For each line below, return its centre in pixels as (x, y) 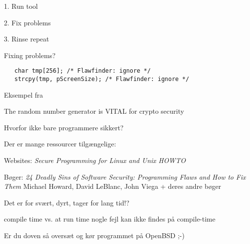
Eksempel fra (24, 94)
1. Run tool (21, 6)
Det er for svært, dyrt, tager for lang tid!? (67, 202)
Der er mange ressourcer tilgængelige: (60, 144)
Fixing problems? (30, 55)
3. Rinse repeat (27, 39)
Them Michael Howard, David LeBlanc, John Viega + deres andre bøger (113, 186)
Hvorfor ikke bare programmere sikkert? (64, 127)
